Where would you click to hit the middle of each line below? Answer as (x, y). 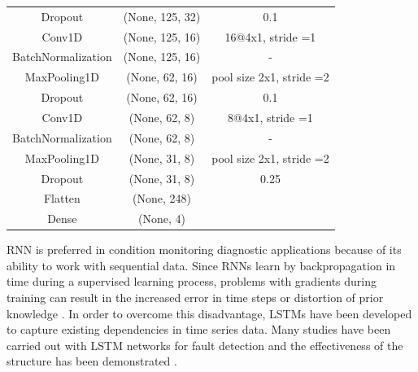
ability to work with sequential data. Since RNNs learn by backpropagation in (201, 265)
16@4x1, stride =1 (270, 36)
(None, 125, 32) (162, 16)
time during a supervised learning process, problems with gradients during (192, 281)
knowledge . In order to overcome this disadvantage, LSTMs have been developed (209, 313)
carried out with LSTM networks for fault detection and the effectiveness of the (205, 345)
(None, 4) (162, 219)
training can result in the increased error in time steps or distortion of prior (195, 298)
